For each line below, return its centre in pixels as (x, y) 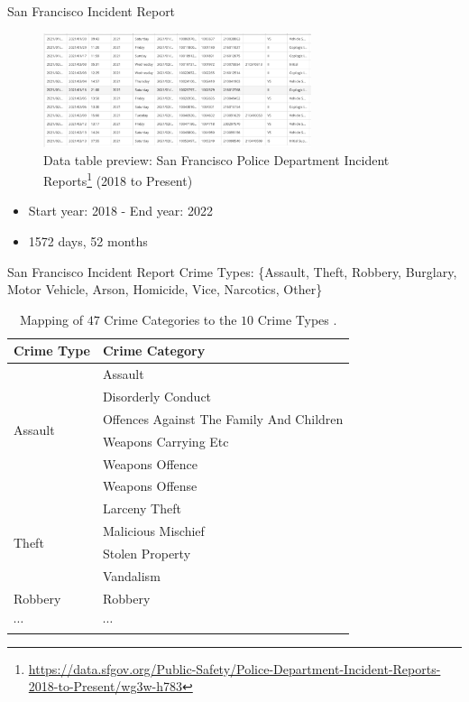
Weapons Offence (150, 463)
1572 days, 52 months (88, 240)
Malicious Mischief (153, 531)
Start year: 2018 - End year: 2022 (120, 211)
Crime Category (154, 351)
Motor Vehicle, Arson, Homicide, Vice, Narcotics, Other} (165, 289)
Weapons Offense (150, 486)
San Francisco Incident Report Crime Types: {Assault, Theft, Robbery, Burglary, (232, 271)
